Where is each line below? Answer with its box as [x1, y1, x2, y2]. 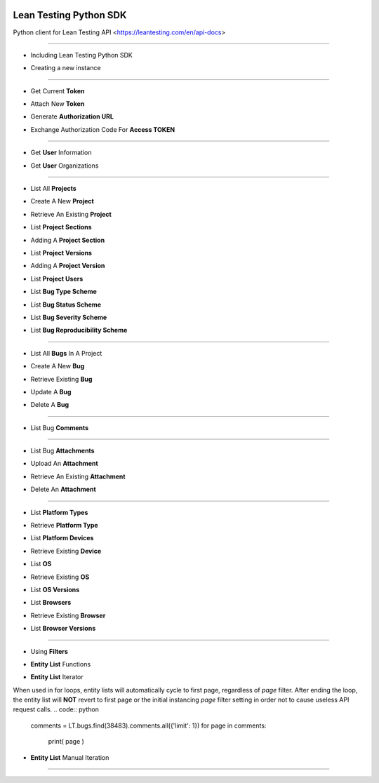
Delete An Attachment [30, 485, 96, 494]
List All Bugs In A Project [30, 349, 102, 357]
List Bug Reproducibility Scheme [30, 326, 128, 335]
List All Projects [30, 185, 77, 193]
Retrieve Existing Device [30, 547, 102, 555]
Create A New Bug [30, 362, 85, 370]
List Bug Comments [30, 423, 89, 431]
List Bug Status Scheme [30, 300, 102, 309]
